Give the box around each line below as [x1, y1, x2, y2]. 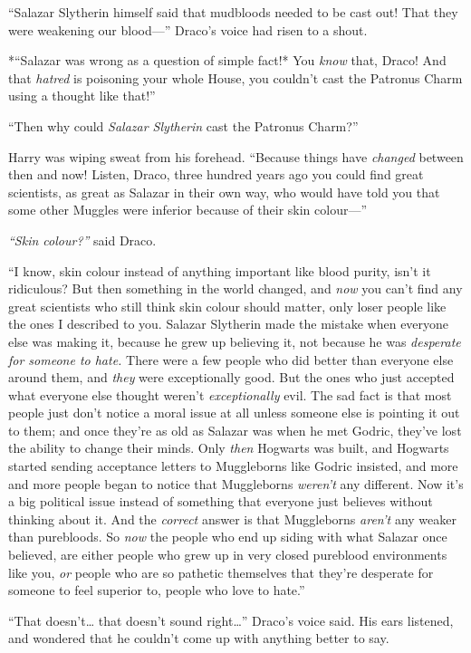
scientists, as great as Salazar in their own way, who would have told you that [8, 182, 440, 201]
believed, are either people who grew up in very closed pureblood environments [8, 545, 447, 564]
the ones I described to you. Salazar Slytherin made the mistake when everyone [8, 314, 449, 333]
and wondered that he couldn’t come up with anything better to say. [8, 629, 389, 648]
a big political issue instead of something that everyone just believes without [8, 492, 433, 511]
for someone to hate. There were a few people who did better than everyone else [8, 350, 454, 369]
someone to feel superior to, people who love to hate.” [8, 581, 305, 600]
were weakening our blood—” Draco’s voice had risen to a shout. [8, 20, 368, 39]
